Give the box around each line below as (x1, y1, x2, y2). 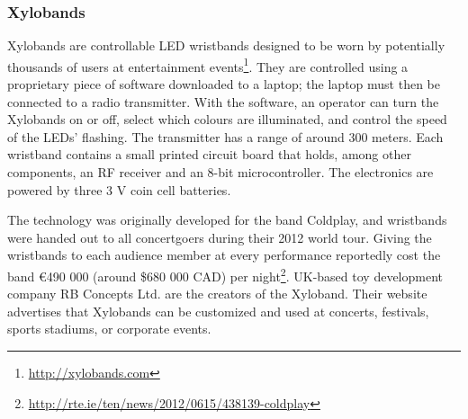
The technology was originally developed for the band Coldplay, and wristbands (7, 210, 447, 229)
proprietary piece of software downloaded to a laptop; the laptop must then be (7, 75, 440, 94)
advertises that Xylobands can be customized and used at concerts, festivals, (7, 301, 429, 320)
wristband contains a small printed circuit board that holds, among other (7, 145, 411, 164)
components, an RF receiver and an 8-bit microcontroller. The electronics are (7, 163, 434, 182)
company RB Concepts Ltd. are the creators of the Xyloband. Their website (7, 284, 427, 303)
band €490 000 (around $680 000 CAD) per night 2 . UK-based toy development (7, 264, 443, 285)
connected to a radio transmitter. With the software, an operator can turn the (7, 92, 439, 111)
